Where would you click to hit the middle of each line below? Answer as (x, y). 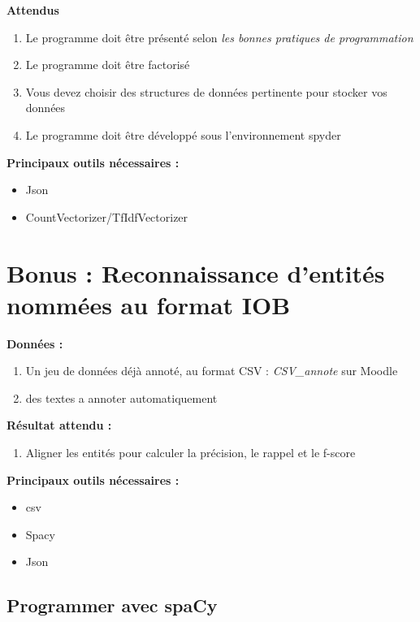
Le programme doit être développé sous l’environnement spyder (183, 134)
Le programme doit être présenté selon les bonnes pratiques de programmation (219, 37)
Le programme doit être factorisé (108, 65)
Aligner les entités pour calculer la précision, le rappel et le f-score (191, 453)
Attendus (33, 10)
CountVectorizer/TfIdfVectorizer (107, 216)
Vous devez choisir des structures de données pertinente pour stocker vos (206, 91)
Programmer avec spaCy (112, 605)
